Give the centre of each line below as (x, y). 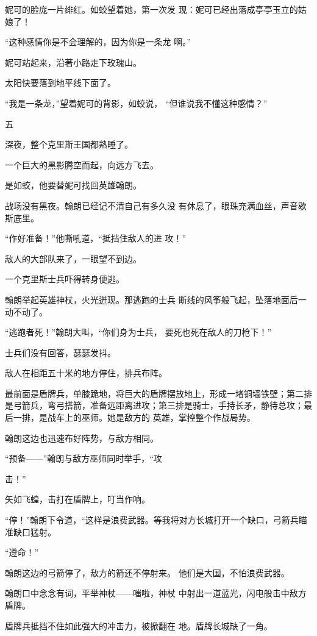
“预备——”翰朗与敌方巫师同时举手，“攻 (84, 458)
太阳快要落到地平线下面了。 (60, 83)
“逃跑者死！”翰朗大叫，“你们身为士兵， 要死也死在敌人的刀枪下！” (138, 332)
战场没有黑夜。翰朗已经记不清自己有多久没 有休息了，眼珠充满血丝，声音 (151, 205)
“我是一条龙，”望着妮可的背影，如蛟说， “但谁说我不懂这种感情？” (136, 103)
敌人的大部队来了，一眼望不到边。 (73, 258)
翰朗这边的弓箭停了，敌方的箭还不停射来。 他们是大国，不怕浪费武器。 (147, 572)
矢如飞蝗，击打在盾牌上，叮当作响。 (77, 499)
